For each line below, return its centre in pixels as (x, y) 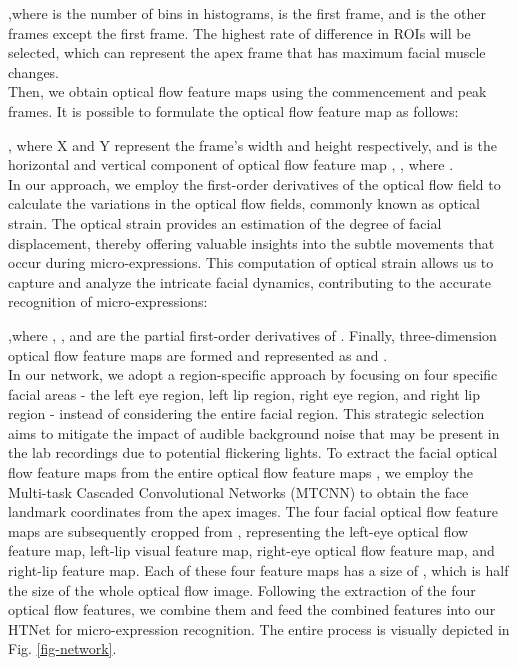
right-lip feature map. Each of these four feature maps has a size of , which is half (258, 570)
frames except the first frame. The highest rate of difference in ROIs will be (239, 32)
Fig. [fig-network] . (62, 648)
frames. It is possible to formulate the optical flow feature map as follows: (233, 110)
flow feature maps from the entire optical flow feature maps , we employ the (240, 472)
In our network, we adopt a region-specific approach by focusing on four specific (253, 374)
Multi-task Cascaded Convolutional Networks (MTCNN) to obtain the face (238, 491)
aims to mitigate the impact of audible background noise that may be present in (254, 432)
